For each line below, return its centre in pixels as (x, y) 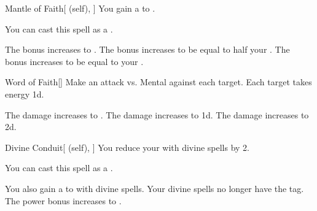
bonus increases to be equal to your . (74, 61)
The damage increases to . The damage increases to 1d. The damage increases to (157, 114)
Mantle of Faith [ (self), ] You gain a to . (80, 8)
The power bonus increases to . (63, 200)
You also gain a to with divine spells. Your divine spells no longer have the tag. (155, 188)
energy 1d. (25, 94)
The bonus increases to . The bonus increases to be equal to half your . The (147, 49)
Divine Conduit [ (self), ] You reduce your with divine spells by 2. (127, 147)
